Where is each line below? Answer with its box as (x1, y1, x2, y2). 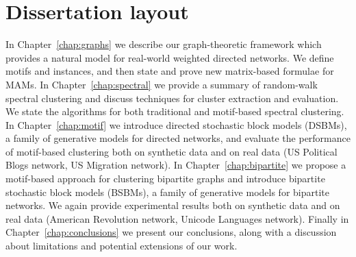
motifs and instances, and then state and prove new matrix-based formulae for (5, 64, 334, 78)
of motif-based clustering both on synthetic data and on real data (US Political (5, 144, 338, 158)
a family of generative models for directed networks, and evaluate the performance (5, 131, 351, 145)
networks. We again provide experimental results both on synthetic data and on (5, 198, 340, 212)
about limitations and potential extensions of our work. (5, 238, 238, 253)
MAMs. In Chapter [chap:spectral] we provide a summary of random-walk (5, 77, 318, 91)
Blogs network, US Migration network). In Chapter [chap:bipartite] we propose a (5, 158, 346, 172)
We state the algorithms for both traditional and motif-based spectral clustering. (5, 104, 344, 119)
